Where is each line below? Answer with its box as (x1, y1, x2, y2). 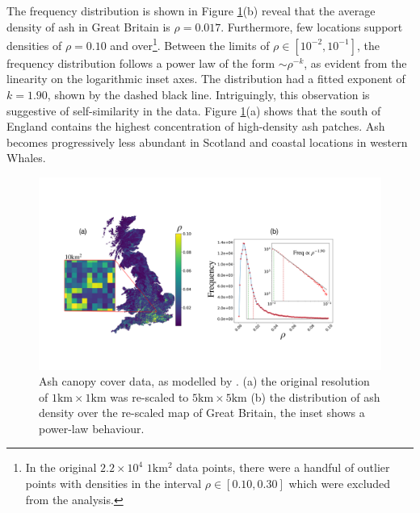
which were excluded (288, 475, 391, 492)
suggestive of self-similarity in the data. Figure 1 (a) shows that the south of (6, 102, 381, 119)
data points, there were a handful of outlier (176, 459, 390, 476)
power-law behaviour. (39, 419, 145, 436)
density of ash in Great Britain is (6, 18, 170, 35)
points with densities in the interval (25, 475, 202, 492)
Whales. (6, 149, 46, 166)
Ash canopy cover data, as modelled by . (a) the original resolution (39, 373, 370, 390)
